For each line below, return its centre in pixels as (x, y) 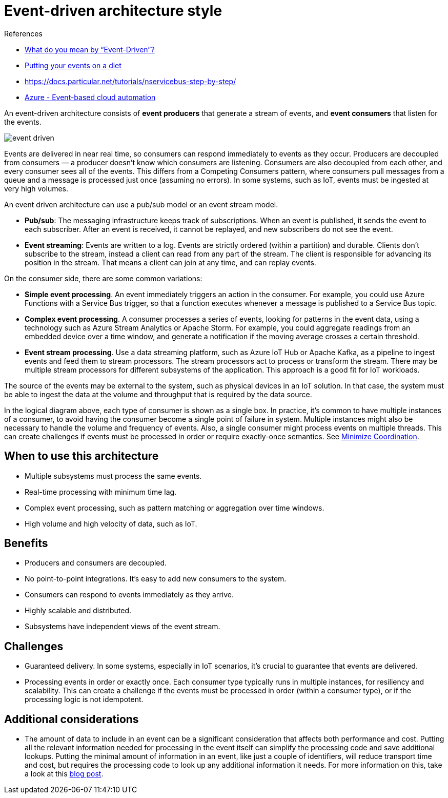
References (23, 33)
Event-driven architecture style (113, 11)
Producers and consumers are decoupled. (96, 563)
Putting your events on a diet (73, 65)
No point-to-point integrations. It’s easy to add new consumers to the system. (156, 579)
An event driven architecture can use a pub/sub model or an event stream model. (141, 204)
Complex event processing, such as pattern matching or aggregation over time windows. (175, 508)
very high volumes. (36, 188)
